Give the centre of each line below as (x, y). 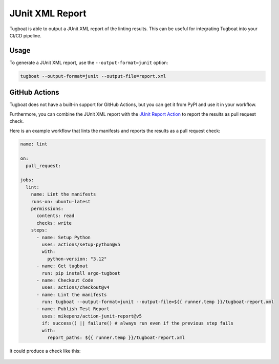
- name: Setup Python (63, 237)
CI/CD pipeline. (26, 35)
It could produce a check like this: (45, 351)
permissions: (47, 209)
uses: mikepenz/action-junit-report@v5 (92, 316)
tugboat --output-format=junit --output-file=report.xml (93, 76)
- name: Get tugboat (62, 266)
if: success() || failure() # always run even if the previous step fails (138, 323)
